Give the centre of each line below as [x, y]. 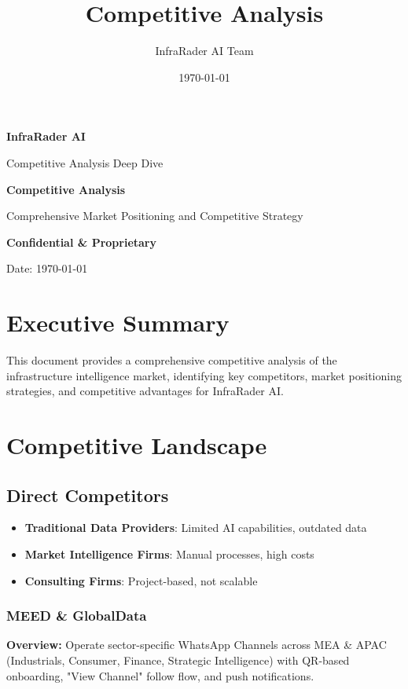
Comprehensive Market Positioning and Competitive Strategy [155, 216]
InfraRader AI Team [204, 51]
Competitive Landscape [137, 444]
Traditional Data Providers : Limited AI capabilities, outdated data [196, 528]
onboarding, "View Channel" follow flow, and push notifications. [160, 675]
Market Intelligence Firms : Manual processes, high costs [169, 553]
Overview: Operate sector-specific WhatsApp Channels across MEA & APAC [197, 645]
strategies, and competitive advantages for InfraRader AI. [145, 391]
